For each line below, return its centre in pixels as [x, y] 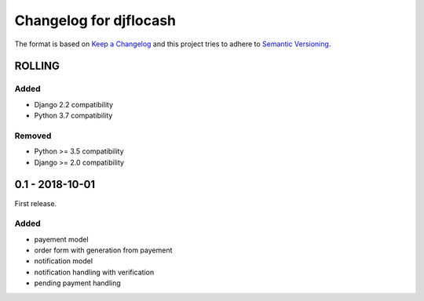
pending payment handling [77, 283]
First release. [36, 203]
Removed [33, 136]
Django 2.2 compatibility [74, 104]
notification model [64, 261]
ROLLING [37, 66]
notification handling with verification [94, 272]
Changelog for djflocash [95, 20]
